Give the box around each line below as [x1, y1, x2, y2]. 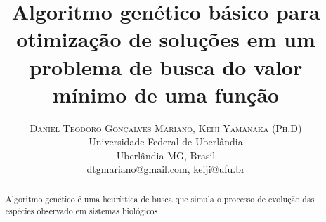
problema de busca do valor [29, 52, 303, 81]
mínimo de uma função [52, 79, 280, 108]
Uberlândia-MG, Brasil [116, 148, 216, 162]
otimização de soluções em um [16, 25, 315, 53]
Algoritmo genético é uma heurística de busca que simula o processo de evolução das [5, 192, 315, 204]
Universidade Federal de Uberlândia [89, 134, 243, 149]
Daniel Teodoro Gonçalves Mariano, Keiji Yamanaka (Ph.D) [30, 120, 302, 135]
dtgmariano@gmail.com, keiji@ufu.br [86, 162, 245, 176]
